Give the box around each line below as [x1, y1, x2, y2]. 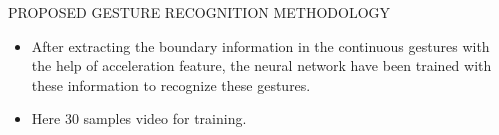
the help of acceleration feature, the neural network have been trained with [31, 55, 492, 76]
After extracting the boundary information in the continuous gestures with [31, 35, 490, 56]
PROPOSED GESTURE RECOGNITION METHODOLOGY [8, 2, 391, 22]
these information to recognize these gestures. [31, 74, 311, 95]
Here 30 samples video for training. [31, 108, 247, 129]
